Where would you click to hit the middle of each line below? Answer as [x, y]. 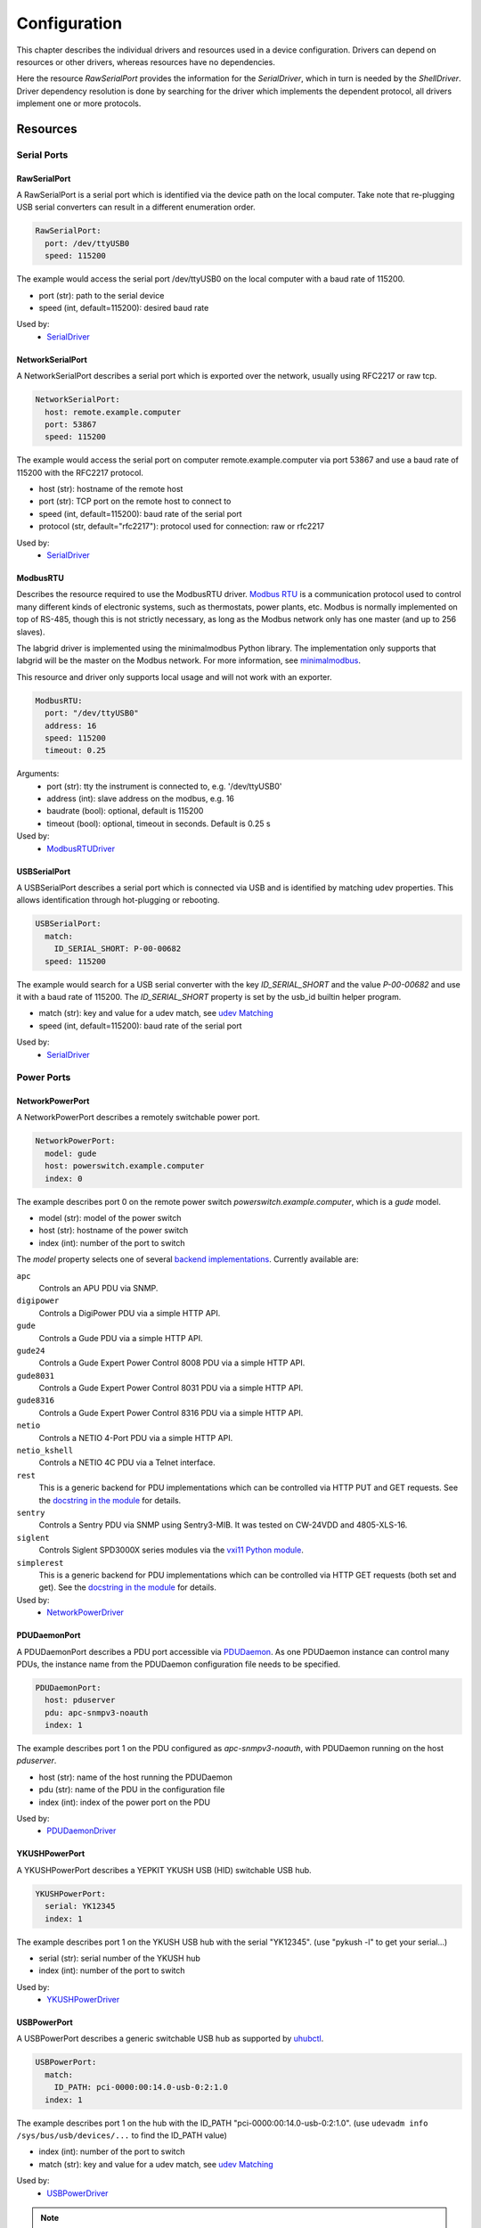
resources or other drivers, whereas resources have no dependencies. [146, 61]
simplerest [40, 1563]
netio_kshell [45, 1451]
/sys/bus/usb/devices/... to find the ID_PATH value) [122, 2135]
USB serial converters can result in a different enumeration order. [136, 207]
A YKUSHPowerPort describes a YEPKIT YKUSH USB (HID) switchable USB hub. [164, 1870]
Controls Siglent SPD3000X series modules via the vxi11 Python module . [171, 1550]
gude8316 [36, 1401]
